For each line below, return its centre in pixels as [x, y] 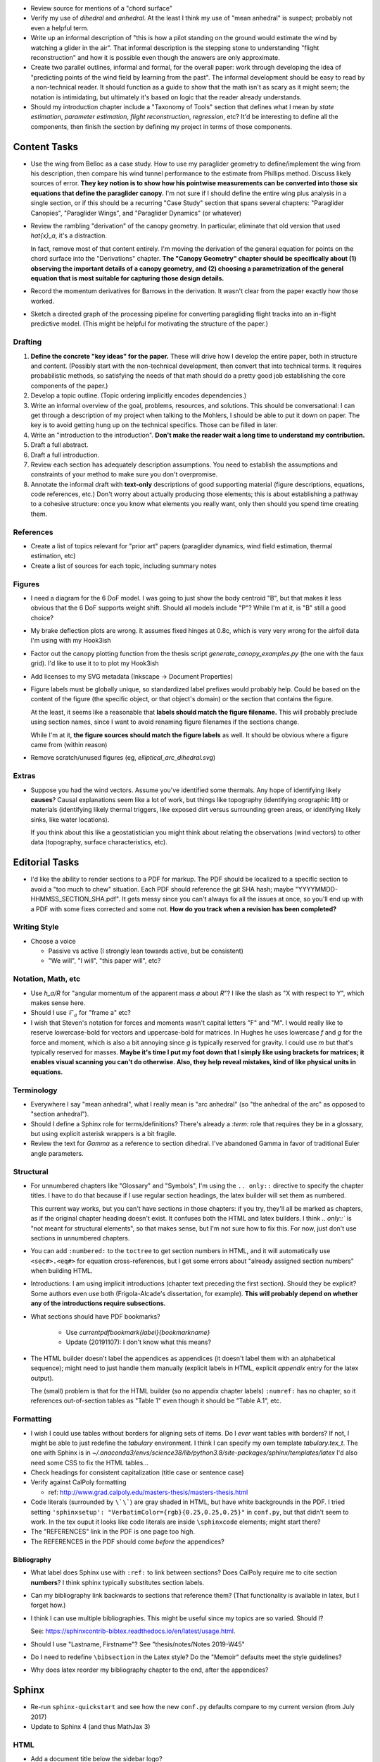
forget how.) [48, 1605]
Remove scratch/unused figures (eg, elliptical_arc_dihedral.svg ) [123, 758]
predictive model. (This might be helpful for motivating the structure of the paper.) [150, 324]
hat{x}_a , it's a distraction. [69, 235]
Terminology [35, 1090]
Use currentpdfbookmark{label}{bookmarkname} [138, 1333]
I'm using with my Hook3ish [71, 641]
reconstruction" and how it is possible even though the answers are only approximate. [156, 57]
